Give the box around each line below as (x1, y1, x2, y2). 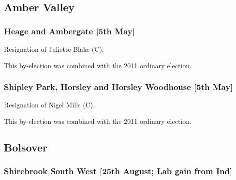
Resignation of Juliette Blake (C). (4, 44, 104, 54)
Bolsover (4, 139, 47, 154)
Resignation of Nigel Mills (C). (4, 100, 95, 110)
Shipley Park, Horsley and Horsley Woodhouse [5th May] (4, 81, 233, 93)
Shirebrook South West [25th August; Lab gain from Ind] (4, 165, 233, 177)
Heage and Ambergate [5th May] (4, 25, 135, 37)
